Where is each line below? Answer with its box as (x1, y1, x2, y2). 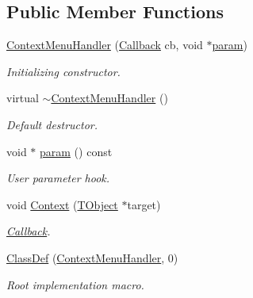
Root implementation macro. (6, 276, 144, 292)
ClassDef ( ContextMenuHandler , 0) (6, 249, 178, 266)
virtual (6, 90, 39, 106)
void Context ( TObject (6, 196, 118, 212)
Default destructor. (6, 116, 98, 132)
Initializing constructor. (6, 63, 121, 79)
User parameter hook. (6, 170, 110, 186)
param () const (40, 143, 113, 159)
